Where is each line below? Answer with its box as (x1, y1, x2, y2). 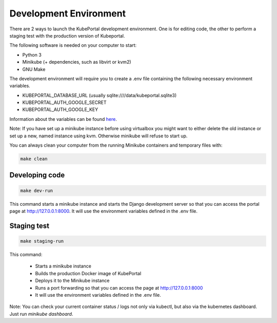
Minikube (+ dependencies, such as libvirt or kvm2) (22, 59, 131, 65)
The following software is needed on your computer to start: (9, 42, 137, 48)
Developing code (9, 171, 65, 180)
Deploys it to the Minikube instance (35, 278, 110, 284)
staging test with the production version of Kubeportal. (9, 32, 125, 39)
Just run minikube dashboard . (9, 311, 73, 317)
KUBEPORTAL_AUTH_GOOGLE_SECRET (22, 99, 107, 105)
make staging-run (20, 238, 64, 244)
